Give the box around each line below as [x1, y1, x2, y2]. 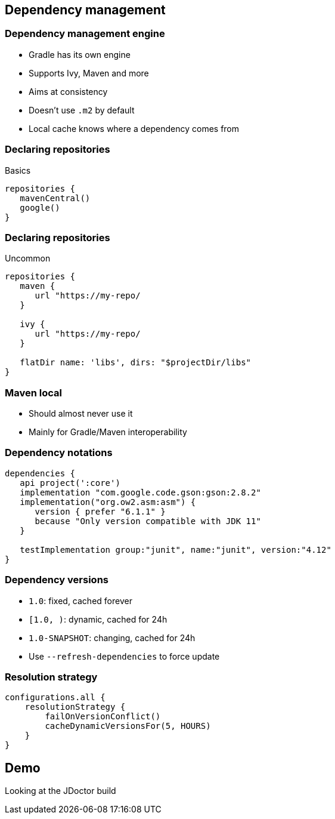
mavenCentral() [20, 193, 91, 203]
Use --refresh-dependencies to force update [29, 651, 220, 661]
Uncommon [5, 253, 51, 264]
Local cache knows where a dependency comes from [29, 123, 240, 134]
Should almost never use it [29, 408, 133, 419]
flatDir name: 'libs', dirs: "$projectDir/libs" [20, 358, 252, 368]
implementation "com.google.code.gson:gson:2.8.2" [20, 487, 261, 497]
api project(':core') [20, 478, 120, 488]
